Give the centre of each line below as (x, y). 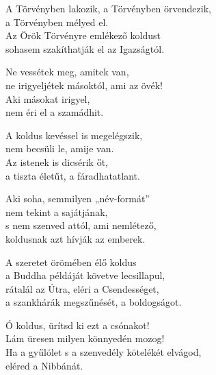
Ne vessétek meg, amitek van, (67, 72)
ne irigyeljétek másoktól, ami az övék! (84, 85)
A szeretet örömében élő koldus (71, 262)
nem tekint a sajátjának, (57, 211)
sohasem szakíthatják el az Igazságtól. (85, 48)
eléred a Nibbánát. (44, 365)
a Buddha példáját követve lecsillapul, (85, 275)
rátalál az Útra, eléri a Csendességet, (82, 288)
